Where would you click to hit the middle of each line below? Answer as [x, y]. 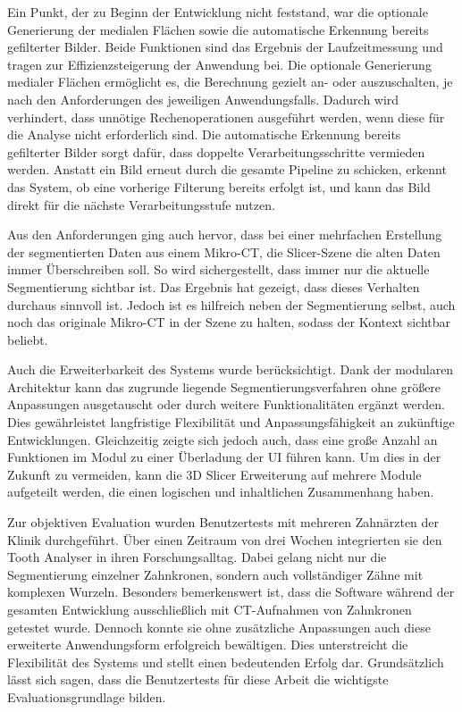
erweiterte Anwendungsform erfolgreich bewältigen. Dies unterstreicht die [208, 645]
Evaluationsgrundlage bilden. [87, 696]
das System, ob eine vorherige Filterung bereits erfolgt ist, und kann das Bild [219, 186]
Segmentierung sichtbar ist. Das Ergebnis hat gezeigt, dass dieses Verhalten [214, 286]
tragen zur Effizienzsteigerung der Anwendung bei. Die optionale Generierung [219, 64]
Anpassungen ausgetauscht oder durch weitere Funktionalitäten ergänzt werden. [226, 404]
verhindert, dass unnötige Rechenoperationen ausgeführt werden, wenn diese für [226, 117]
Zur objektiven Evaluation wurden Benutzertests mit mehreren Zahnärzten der [223, 522]
